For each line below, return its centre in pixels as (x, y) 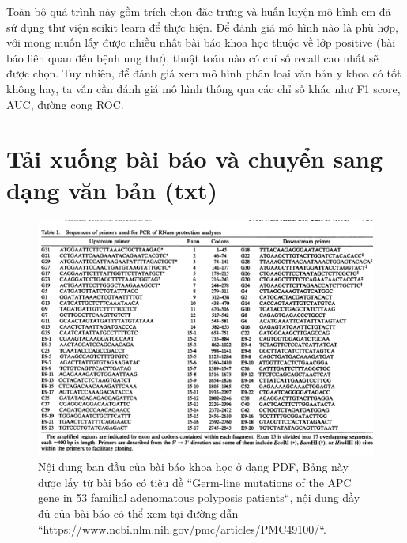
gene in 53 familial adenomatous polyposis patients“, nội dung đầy (199, 498)
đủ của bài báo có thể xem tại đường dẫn (138, 513)
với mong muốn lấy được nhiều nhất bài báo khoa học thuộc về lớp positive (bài (201, 42)
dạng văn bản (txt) (112, 189)
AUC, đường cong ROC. (65, 104)
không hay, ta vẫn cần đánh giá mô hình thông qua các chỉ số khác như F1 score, (203, 88)
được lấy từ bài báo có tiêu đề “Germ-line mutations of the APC (195, 482)
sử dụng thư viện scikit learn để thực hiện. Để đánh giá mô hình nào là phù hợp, (202, 26)
